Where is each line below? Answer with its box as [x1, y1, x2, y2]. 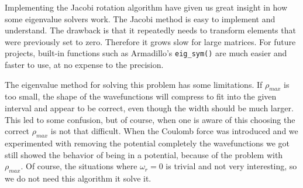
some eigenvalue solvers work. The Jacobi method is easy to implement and [5, 12, 276, 25]
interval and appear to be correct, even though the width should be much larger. [5, 102, 294, 114]
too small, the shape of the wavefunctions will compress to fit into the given [5, 90, 277, 102]
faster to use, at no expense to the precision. [5, 59, 164, 71]
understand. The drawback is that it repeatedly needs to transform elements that [5, 24, 296, 36]
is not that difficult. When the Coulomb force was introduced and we [50, 125, 298, 137]
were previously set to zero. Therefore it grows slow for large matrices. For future [5, 35, 296, 47]
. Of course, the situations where [20, 160, 137, 172]
